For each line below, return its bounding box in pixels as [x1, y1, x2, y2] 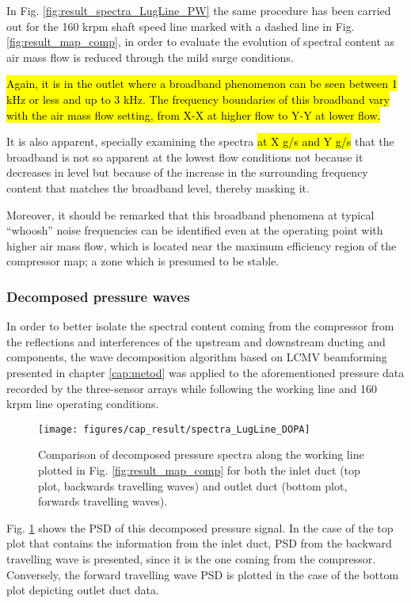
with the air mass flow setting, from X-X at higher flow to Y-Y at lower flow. [6, 106, 381, 123]
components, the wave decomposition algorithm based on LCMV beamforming [6, 349, 387, 365]
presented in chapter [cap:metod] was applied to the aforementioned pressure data [6, 364, 405, 380]
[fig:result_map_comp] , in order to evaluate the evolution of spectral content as [6, 33, 395, 50]
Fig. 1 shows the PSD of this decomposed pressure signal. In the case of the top [6, 519, 394, 536]
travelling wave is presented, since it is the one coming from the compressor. [6, 550, 376, 567]
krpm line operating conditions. [6, 395, 159, 412]
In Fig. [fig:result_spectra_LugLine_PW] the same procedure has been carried [6, 2, 391, 18]
